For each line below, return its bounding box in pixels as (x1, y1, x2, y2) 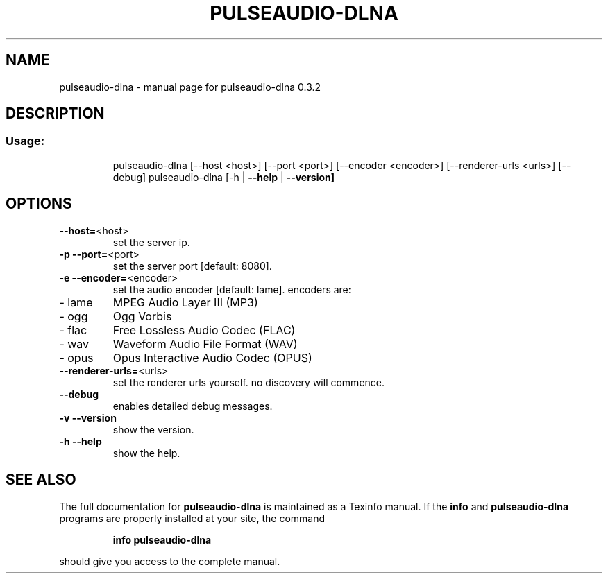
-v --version (59, 411, 117, 424)
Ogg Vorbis (112, 309, 172, 323)
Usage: (6, 134, 45, 148)
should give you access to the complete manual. (59, 555, 280, 567)
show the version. (112, 423, 194, 435)
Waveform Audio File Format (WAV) (112, 336, 298, 351)
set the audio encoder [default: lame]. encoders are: (112, 283, 351, 295)
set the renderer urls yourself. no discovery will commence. (112, 376, 385, 388)
